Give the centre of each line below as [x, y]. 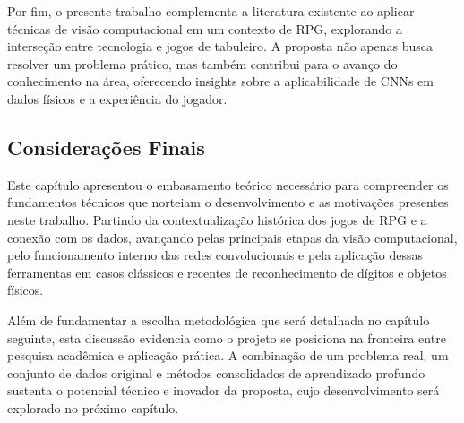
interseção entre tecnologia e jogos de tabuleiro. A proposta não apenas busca [220, 46]
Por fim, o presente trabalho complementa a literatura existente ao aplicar [211, 11]
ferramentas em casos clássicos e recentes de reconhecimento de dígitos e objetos [227, 272]
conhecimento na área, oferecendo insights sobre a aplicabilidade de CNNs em [220, 81]
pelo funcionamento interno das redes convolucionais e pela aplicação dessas [215, 255]
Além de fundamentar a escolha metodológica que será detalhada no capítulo [219, 319]
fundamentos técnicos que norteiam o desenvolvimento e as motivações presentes [228, 202]
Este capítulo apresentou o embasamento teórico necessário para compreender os [228, 184]
